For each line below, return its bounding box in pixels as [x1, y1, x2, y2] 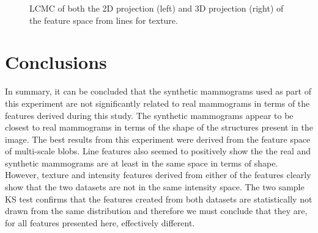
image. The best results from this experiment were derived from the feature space [5, 132, 311, 145]
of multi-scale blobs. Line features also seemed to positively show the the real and [5, 145, 311, 157]
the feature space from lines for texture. [29, 13, 178, 26]
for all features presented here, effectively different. [5, 216, 195, 229]
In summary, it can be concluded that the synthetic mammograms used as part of [5, 85, 311, 98]
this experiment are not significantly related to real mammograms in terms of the [5, 96, 310, 109]
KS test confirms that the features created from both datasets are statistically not [5, 192, 312, 205]
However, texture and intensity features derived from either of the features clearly [5, 168, 311, 181]
